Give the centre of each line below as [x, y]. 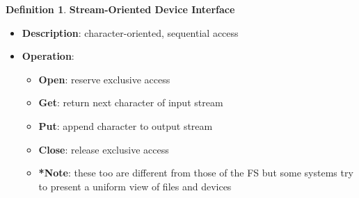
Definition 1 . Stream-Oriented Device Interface [120, 9]
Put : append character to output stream [126, 125]
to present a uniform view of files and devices [135, 186]
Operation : [48, 56]
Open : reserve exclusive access [104, 79]
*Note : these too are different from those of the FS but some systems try [196, 173]
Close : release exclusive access [104, 149]
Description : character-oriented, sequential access [130, 32]
